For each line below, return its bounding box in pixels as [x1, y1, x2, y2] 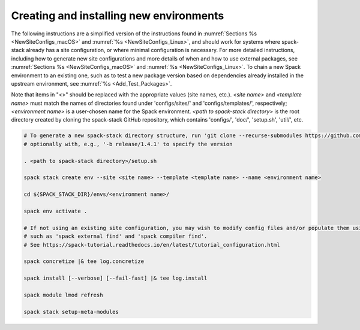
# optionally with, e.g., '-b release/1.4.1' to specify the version [23, 141, 233, 147]
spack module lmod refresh [23, 291, 103, 298]
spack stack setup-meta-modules [23, 308, 119, 315]
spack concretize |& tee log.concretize [23, 258, 144, 265]
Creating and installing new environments [11, 9, 224, 22]
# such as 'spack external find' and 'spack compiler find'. [23, 233, 208, 240]
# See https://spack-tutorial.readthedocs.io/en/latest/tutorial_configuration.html [23, 241, 280, 248]
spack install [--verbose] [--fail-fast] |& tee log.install [23, 275, 208, 281]
